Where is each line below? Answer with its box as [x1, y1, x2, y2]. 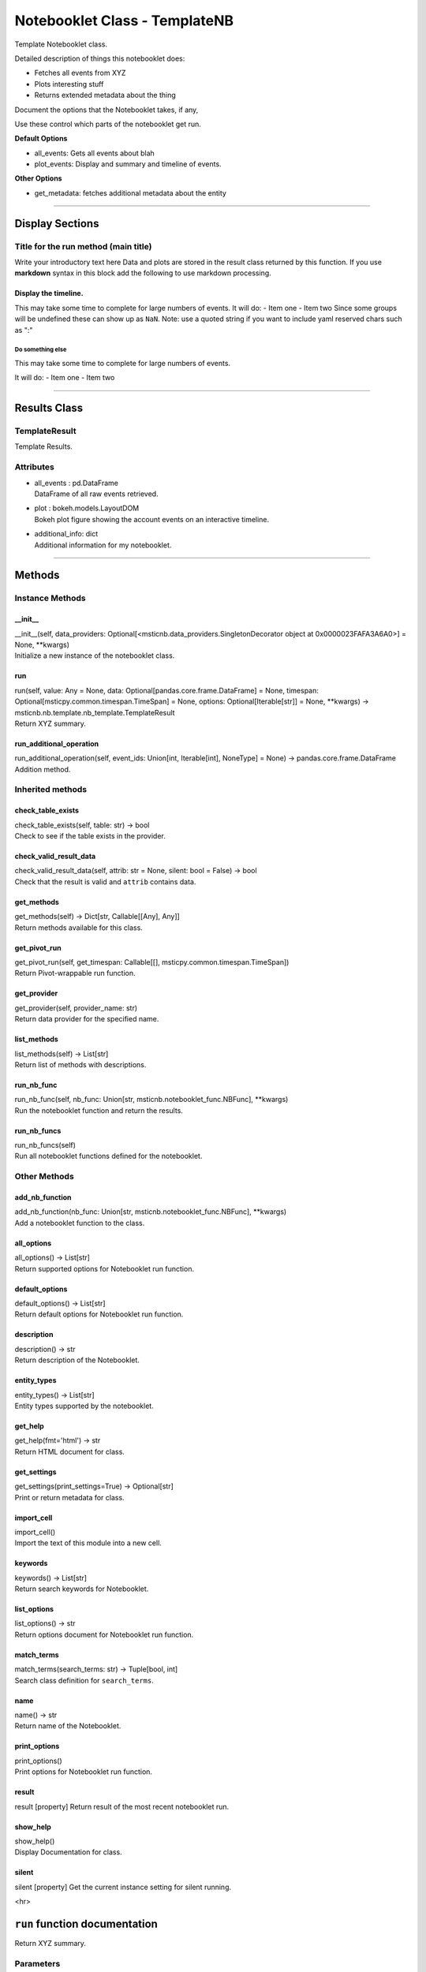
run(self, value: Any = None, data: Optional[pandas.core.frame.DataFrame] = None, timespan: [14, 685, 319, 695]
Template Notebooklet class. [14, 39, 108, 49]
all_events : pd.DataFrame [34, 478, 118, 487]
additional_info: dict [34, 529, 99, 539]
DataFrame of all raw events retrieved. [34, 489, 159, 499]
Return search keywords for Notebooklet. [14, 1584, 149, 1593]
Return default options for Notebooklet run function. [14, 1309, 184, 1319]
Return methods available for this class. [14, 923, 144, 932]
